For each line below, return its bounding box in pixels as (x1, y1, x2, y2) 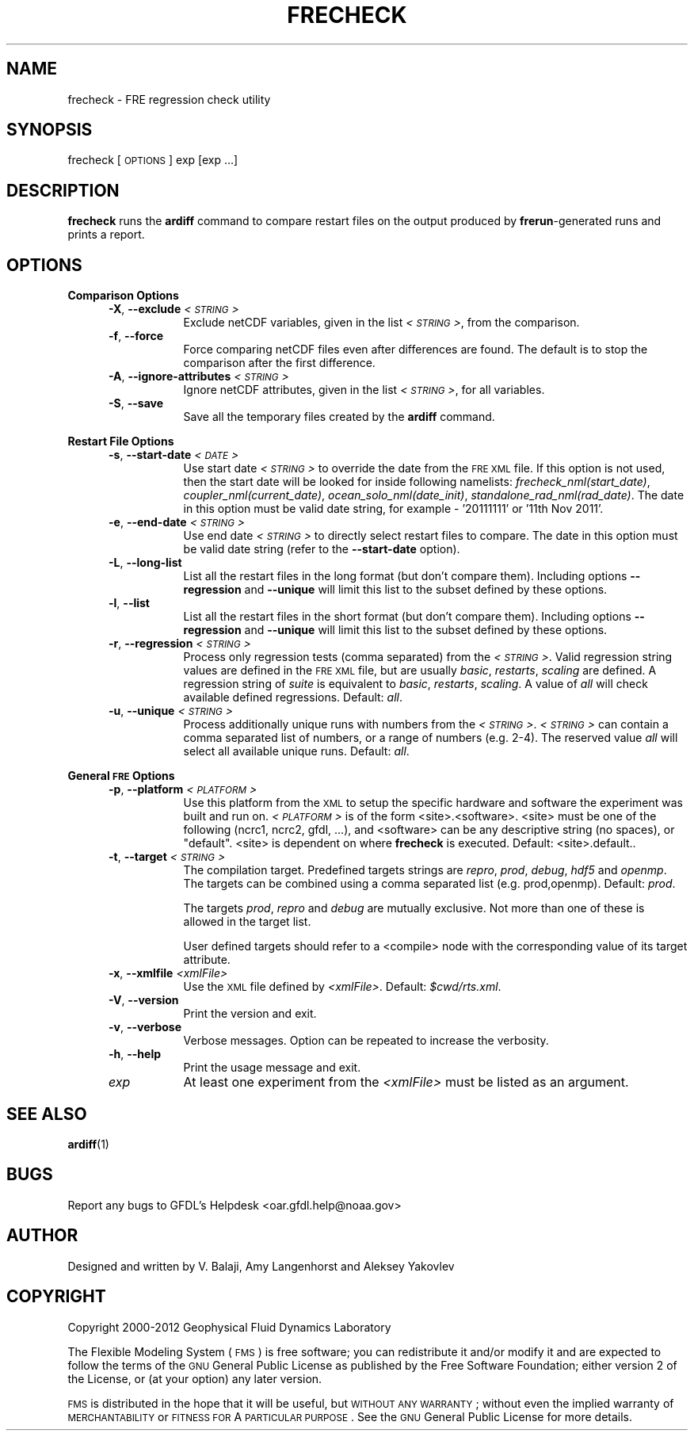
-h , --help (109, 1047, 162, 1061)
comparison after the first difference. (183, 356, 376, 370)
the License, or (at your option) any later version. (67, 1371, 322, 1385)
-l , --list (109, 596, 150, 610)
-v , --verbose (109, 1020, 182, 1034)
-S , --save (109, 396, 164, 411)
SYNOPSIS (6, 120, 93, 140)
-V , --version (109, 993, 179, 1007)
